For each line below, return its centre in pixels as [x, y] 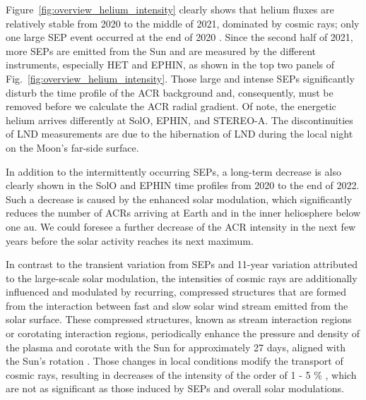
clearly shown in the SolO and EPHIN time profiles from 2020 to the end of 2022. [183, 185]
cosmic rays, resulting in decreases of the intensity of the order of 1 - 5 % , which [181, 374]
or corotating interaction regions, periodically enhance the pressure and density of [183, 333]
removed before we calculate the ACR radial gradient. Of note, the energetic [171, 106]
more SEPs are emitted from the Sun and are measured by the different [161, 50]
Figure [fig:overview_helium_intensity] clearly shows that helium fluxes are [170, 9]
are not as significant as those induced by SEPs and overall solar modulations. [175, 388]
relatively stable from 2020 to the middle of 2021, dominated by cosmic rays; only [183, 23]
